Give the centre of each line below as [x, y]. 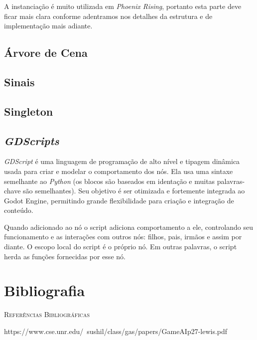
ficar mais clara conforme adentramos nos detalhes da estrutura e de [108, 16]
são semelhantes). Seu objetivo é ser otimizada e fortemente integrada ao [134, 191]
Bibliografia [45, 290]
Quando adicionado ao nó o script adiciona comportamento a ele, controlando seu [129, 227]
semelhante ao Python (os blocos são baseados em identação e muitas [110, 181]
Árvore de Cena [46, 53]
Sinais [19, 82]
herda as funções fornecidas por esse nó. [65, 256]
